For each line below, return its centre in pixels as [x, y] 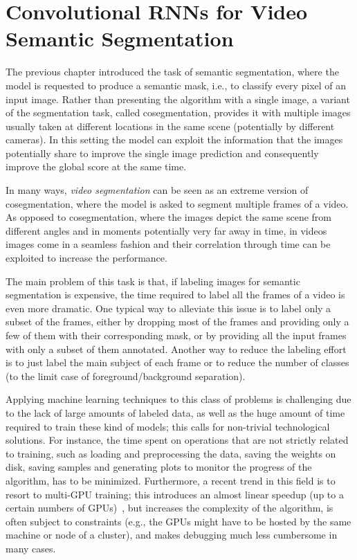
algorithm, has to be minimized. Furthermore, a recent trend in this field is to [171, 480]
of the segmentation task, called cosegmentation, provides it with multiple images [178, 112]
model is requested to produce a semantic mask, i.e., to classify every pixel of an [176, 85]
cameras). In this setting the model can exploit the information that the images [174, 139]
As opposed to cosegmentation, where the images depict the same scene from [169, 217]
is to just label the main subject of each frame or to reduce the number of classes [177, 362]
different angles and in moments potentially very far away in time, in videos [166, 230]
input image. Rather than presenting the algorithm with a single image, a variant [178, 99]
